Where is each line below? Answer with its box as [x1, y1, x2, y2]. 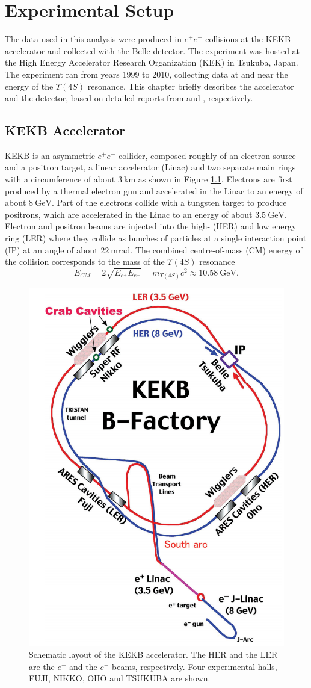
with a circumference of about [5, 173, 115, 185]
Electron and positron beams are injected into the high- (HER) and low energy [5, 220, 297, 232]
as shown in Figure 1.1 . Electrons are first [138, 173, 292, 185]
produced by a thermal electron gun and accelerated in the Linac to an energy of [5, 184, 303, 197]
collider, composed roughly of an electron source [119, 149, 296, 161]
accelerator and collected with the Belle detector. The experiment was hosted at [5, 44, 300, 57]
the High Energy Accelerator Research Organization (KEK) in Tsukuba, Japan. [5, 56, 298, 69]
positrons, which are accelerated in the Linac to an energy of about [5, 208, 253, 220]
